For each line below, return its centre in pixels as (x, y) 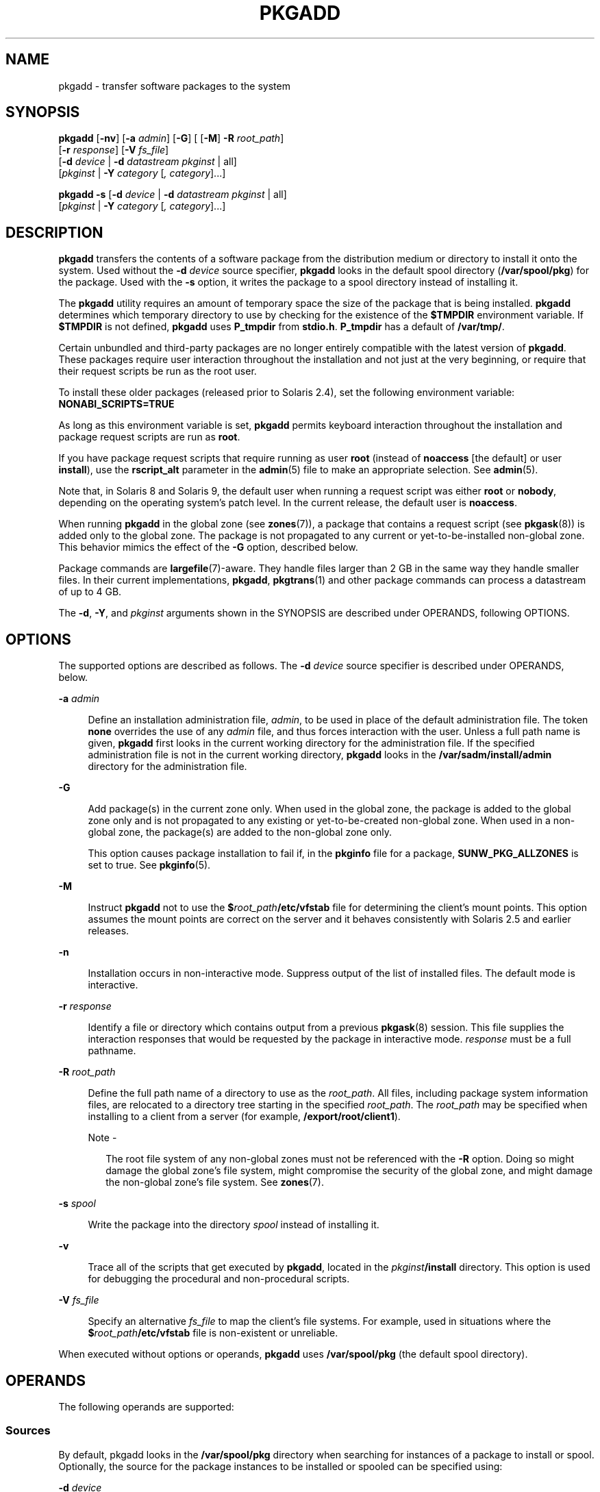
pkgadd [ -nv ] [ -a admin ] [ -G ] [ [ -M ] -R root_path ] (171, 138)
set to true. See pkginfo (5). (149, 865)
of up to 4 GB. (90, 592)
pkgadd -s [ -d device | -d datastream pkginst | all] (173, 195)
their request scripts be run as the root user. (158, 371)
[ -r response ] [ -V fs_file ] (114, 150)
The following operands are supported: (146, 1406)
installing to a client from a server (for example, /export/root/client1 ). (244, 1117)
